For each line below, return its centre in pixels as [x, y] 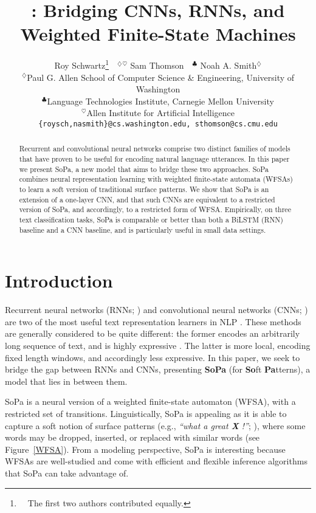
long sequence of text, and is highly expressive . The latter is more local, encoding [158, 346]
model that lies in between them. [66, 381]
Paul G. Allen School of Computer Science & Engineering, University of [161, 77]
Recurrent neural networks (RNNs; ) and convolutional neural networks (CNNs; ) [156, 310]
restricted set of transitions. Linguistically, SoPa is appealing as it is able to [146, 413]
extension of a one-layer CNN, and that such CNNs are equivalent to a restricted [147, 199]
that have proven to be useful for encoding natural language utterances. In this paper [154, 159]
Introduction [59, 281]
